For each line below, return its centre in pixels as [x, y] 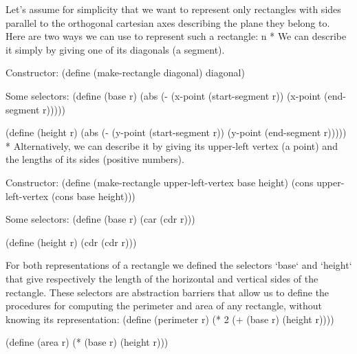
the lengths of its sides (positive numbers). [95, 159]
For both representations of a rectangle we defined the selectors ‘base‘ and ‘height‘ [179, 265]
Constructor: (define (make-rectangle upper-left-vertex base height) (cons [160, 182]
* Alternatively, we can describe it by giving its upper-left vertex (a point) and [172, 145]
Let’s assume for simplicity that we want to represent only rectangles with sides [173, 9]
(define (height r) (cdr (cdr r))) [71, 242]
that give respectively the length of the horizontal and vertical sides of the [162, 278]
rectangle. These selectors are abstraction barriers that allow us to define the [167, 292]
